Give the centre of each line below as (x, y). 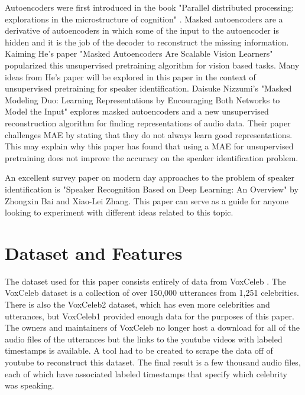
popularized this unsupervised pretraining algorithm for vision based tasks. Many (152, 65)
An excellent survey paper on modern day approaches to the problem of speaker (150, 177)
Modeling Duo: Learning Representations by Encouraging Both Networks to (142, 99)
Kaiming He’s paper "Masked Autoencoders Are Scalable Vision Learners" (139, 53)
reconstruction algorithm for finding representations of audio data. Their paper (148, 123)
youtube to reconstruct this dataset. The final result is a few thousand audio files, (153, 362)
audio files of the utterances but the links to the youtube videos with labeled (144, 339)
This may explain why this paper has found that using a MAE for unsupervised (149, 146)
